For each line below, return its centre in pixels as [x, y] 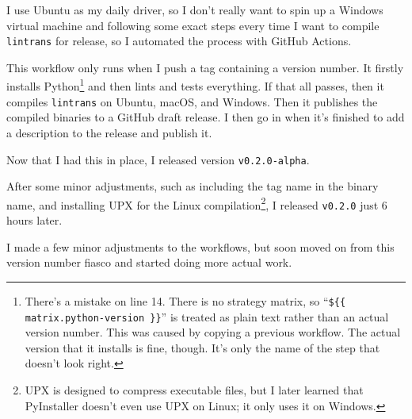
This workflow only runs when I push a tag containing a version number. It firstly [205, 67]
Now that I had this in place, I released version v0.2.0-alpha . [158, 159]
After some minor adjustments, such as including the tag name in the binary [193, 186]
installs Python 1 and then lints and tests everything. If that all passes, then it [195, 85]
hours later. [34, 220]
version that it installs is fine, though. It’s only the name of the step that [202, 347]
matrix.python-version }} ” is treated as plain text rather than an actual [207, 316]
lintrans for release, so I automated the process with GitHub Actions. [179, 41]
